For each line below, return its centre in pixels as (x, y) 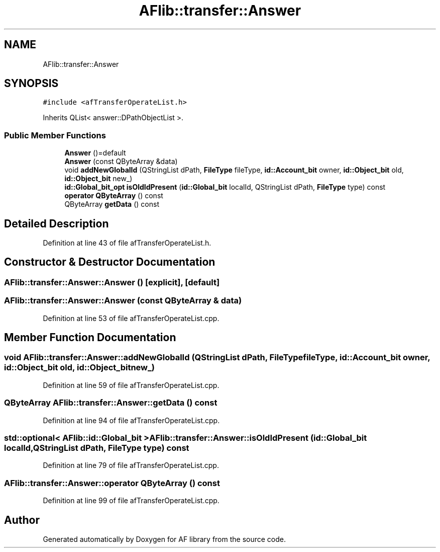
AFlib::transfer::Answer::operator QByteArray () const (112, 483)
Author (22, 520)
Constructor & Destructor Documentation (110, 262)
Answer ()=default (95, 153)
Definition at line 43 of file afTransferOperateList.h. (127, 243)
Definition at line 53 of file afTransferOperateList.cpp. (131, 318)
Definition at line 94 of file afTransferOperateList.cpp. (131, 420)
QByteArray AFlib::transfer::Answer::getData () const (111, 403)
